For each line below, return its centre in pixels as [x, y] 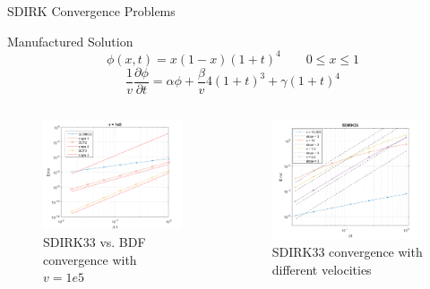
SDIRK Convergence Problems [91, 11]
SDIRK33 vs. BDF [95, 241]
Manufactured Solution [70, 41]
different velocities [322, 269]
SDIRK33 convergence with [347, 252]
